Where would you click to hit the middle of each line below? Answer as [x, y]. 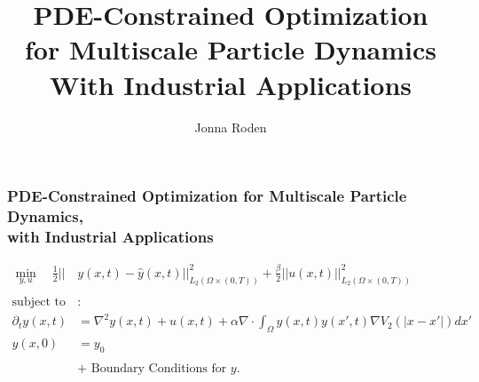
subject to [39, 302]
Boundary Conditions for [159, 368]
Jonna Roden [231, 127]
